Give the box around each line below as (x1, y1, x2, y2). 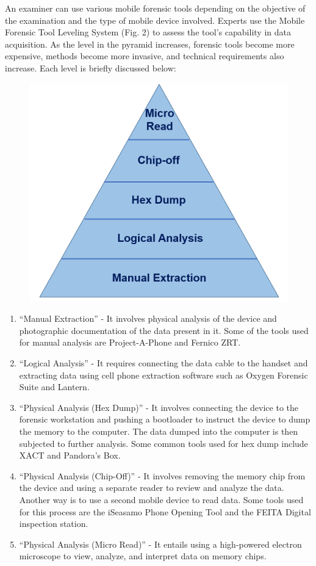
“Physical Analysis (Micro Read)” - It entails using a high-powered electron (19, 537, 302, 550)
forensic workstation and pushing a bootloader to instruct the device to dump (19, 413, 311, 426)
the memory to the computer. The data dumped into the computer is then (19, 424, 298, 437)
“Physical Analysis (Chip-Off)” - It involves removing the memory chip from (19, 469, 306, 482)
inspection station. (19, 517, 88, 530)
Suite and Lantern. (19, 380, 90, 393)
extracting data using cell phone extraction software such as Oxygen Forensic (19, 368, 308, 381)
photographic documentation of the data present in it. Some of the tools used (19, 324, 309, 336)
